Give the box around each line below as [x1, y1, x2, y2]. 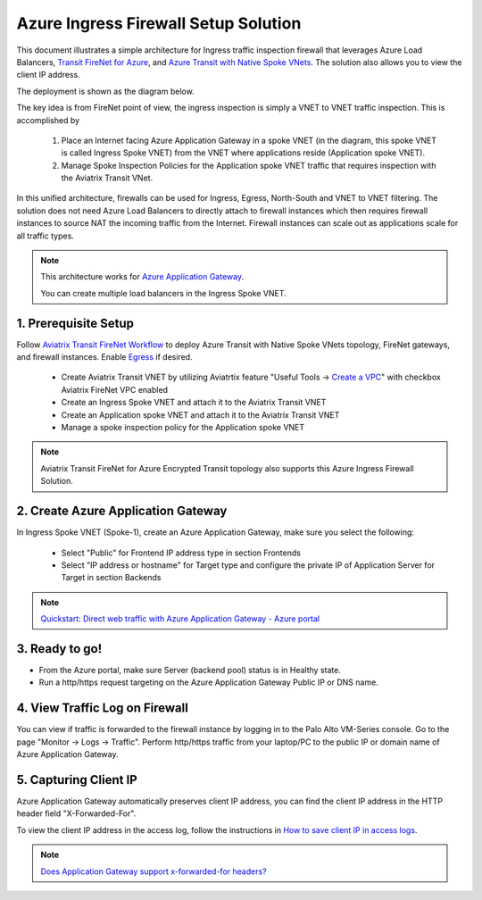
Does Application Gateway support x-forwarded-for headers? [40, 866, 267, 877]
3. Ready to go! [16, 641, 103, 656]
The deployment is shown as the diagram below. [16, 86, 195, 96]
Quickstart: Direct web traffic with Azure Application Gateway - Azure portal [40, 613, 320, 624]
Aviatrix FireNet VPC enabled [61, 384, 169, 395]
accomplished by [16, 114, 80, 125]
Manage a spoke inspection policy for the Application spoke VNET [61, 422, 305, 433]
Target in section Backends [61, 572, 162, 583]
